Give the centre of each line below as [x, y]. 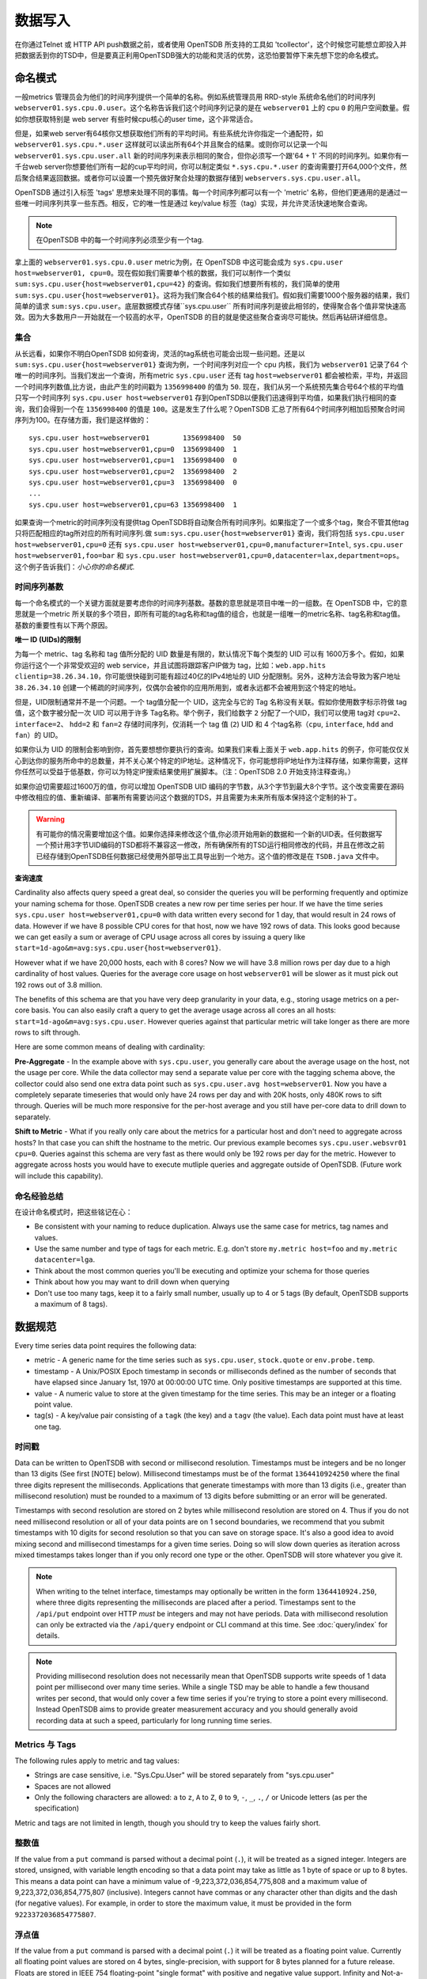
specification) [57, 1808]
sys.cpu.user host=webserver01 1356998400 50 [135, 438]
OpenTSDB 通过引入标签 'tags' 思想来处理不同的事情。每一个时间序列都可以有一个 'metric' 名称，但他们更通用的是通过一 [211, 192]
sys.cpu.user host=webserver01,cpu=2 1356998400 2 [133, 471]
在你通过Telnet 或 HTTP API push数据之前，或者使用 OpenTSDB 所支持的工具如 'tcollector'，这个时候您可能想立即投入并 [211, 44]
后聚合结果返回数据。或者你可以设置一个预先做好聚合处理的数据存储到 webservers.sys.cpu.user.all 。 [190, 177]
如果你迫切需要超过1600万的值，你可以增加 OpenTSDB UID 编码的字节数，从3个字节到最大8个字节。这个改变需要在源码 [210, 786]
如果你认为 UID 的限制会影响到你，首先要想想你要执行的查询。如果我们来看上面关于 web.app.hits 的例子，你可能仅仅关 [212, 750]
